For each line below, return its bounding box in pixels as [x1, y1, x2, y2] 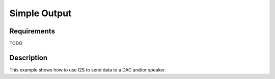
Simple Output [9, 8, 72, 19]
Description [9, 53, 48, 62]
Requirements [9, 27, 56, 35]
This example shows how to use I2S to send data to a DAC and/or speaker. [9, 66, 166, 73]
